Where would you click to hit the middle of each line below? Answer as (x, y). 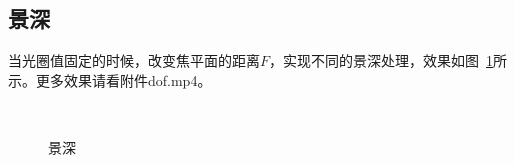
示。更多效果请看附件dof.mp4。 (110, 79)
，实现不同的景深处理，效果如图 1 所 (388, 60)
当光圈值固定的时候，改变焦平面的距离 (134, 60)
